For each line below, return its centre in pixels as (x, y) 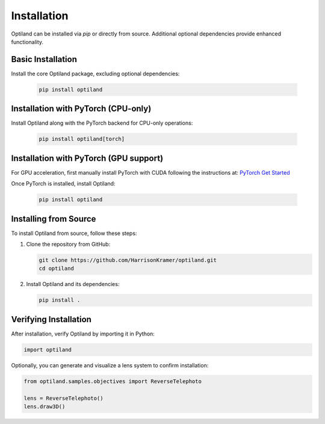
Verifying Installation (51, 319)
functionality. (27, 42)
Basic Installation (44, 59)
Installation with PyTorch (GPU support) (87, 158)
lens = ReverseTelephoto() (63, 398)
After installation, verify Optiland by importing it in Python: (83, 334)
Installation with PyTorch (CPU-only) (81, 109)
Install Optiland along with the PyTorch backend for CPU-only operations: (102, 123)
